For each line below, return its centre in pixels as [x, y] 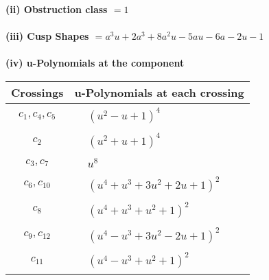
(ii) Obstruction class [57, 9]
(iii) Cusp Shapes [47, 36]
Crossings [37, 92]
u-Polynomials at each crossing [159, 92]
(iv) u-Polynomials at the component [95, 63]
